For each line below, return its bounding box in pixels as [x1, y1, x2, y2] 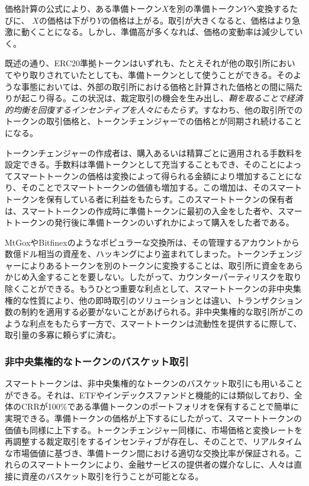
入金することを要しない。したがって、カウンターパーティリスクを [29, 271, 285, 283]
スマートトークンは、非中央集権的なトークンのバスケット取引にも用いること [5, 377, 303, 390]
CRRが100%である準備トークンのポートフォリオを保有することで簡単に [21, 400, 299, 413]
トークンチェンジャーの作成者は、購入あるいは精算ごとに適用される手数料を [5, 146, 303, 159]
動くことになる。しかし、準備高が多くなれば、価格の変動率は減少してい [21, 25, 303, 38]
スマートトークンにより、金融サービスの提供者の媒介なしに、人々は [29, 458, 294, 471]
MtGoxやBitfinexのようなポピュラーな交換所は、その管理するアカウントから [5, 236, 300, 248]
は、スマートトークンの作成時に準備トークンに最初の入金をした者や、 [5, 204, 278, 217]
